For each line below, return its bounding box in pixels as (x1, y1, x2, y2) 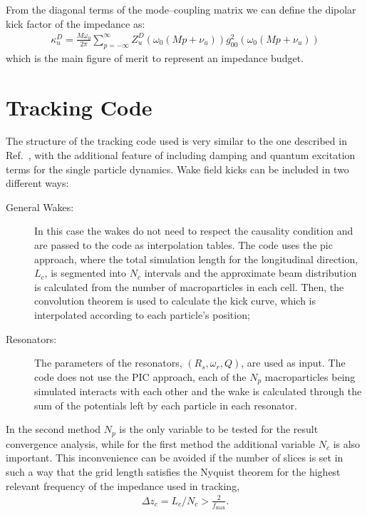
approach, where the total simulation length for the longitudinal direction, (34, 251, 358, 266)
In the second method (6, 422, 101, 437)
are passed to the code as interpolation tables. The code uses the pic (34, 238, 333, 253)
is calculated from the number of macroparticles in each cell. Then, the (34, 279, 344, 294)
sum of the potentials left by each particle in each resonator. (34, 397, 297, 412)
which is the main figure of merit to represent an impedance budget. (6, 50, 304, 65)
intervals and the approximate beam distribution (144, 265, 357, 280)
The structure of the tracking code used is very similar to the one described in (6, 133, 347, 148)
